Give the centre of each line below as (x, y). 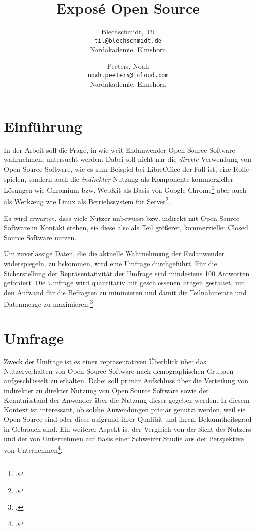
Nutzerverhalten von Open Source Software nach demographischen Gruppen (119, 371)
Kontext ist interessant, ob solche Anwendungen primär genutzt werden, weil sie (125, 409)
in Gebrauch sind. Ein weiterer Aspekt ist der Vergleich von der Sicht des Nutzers (128, 428)
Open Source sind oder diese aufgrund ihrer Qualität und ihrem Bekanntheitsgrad (128, 419)
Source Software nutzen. (40, 237)
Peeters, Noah (128, 66)
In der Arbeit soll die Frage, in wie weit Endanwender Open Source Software (120, 149)
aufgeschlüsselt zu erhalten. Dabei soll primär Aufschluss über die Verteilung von (126, 380)
